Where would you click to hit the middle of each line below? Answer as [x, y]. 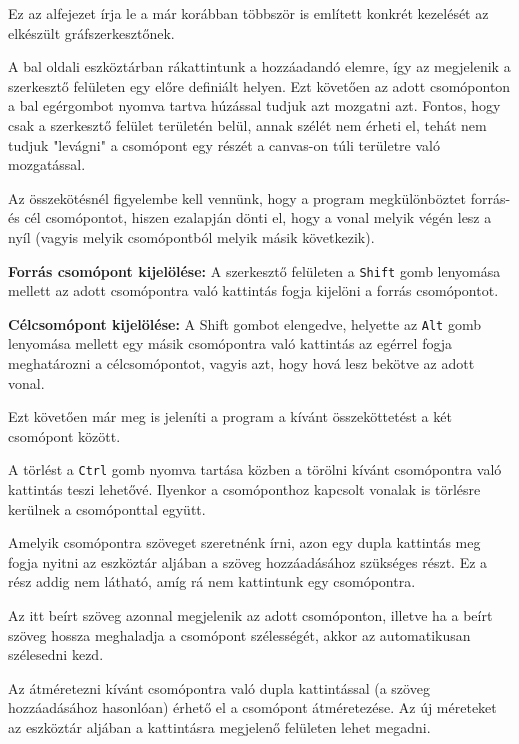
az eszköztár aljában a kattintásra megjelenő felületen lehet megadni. [219, 727]
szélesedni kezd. [56, 654]
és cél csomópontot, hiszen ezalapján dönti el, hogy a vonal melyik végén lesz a [250, 217]
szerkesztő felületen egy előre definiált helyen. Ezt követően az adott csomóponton [259, 85]
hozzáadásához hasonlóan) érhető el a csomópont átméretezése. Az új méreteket [252, 707]
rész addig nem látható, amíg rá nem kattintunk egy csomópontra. [212, 581]
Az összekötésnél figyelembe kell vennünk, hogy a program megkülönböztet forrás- [259, 197]
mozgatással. [47, 164]
